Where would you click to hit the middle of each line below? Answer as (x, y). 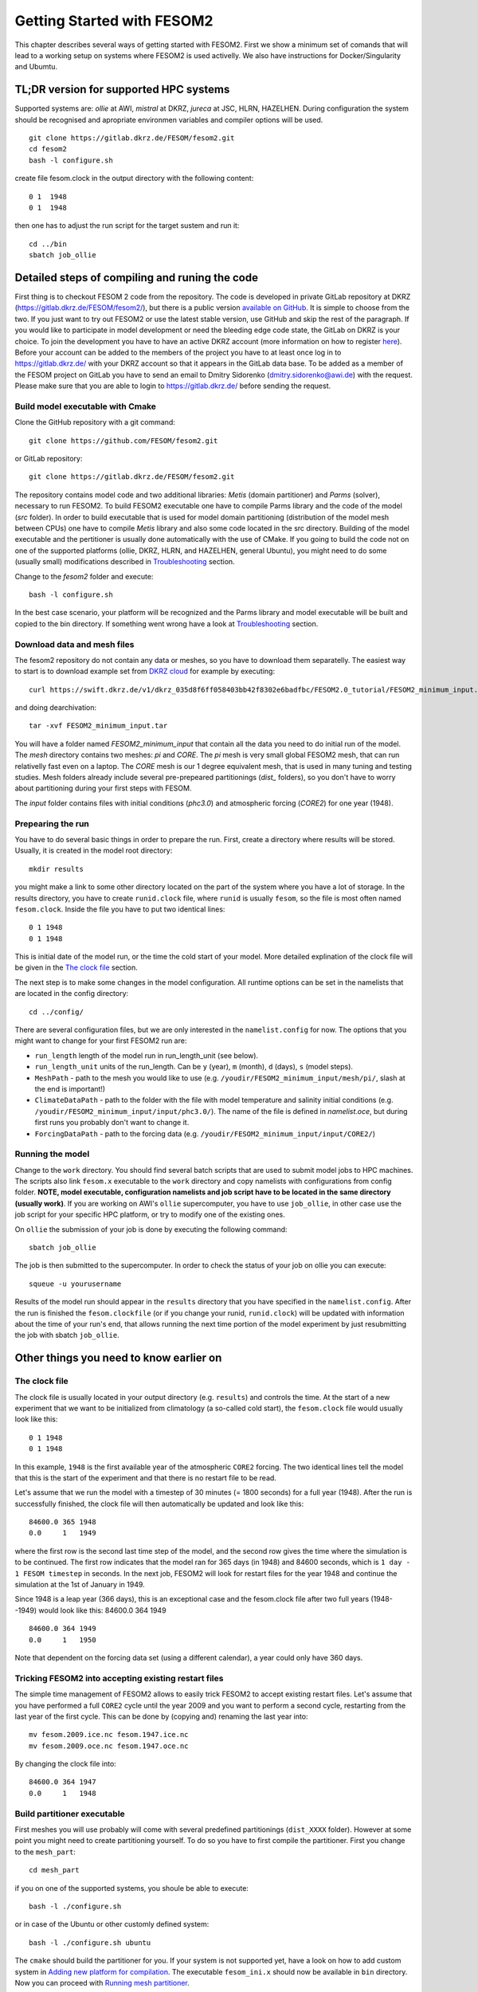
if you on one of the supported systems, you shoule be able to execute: (131, 1888)
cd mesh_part (54, 1870)
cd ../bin (48, 244)
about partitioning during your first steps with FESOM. (103, 788)
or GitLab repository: (49, 459)
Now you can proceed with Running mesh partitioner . (102, 1982)
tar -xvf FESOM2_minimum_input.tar (98, 726)
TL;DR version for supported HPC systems (122, 90)
